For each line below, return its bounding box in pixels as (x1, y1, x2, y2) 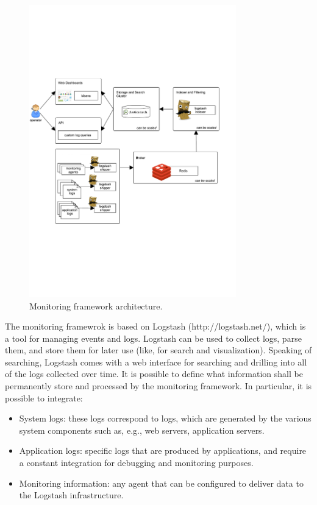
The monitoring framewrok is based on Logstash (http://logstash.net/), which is (5, 320, 306, 333)
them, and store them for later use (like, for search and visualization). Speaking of (5, 344, 312, 356)
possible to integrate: (5, 391, 83, 404)
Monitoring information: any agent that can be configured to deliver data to (19, 476, 304, 489)
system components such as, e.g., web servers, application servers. (19, 423, 265, 436)
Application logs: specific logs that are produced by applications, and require (19, 444, 307, 457)
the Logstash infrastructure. (19, 489, 124, 501)
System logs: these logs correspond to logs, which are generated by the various (19, 412, 312, 425)
